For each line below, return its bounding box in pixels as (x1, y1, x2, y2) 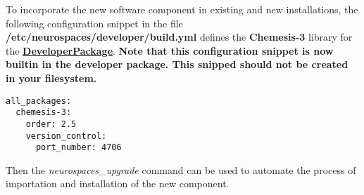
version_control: (25, 130, 107, 141)
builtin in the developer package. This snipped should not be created (6, 57, 349, 72)
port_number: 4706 (35, 142, 122, 153)
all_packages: (6, 95, 72, 106)
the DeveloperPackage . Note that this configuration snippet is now (6, 43, 334, 58)
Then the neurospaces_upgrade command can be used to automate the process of (6, 162, 356, 177)
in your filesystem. (6, 70, 97, 85)
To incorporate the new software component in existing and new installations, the (6, 2, 358, 16)
